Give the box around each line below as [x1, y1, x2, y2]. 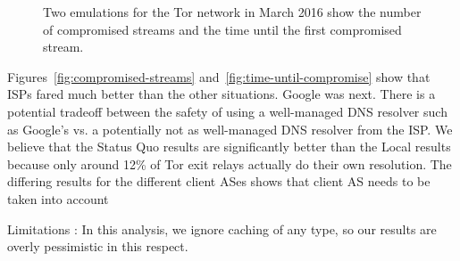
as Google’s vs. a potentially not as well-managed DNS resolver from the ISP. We [7, 119, 453, 138]
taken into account [7, 189, 109, 208]
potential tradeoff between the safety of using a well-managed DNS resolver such [7, 102, 447, 120]
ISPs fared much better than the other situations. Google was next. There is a [7, 85, 436, 103]
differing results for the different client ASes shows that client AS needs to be [7, 172, 431, 191]
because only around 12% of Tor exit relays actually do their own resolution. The [7, 154, 452, 173]
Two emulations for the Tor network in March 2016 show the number [43, 3, 422, 20]
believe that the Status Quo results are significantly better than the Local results [7, 137, 451, 156]
